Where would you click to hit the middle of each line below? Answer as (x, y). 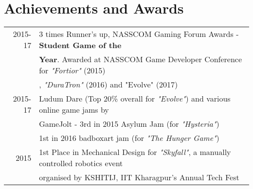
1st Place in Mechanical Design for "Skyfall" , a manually (135, 152)
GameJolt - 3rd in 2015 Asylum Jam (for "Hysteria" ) (129, 124)
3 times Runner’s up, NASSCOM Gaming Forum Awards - (139, 34)
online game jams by (74, 110)
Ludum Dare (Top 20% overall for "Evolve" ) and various (135, 99)
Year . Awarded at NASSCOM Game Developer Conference (141, 59)
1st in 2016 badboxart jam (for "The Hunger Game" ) (129, 138)
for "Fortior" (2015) (72, 70)
